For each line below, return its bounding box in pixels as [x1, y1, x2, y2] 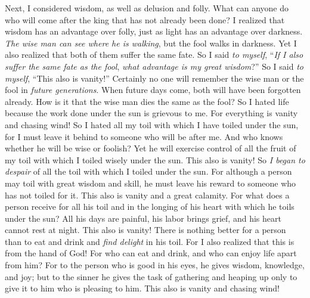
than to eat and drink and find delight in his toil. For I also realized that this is [5, 235, 294, 247]
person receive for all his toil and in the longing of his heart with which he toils [5, 200, 294, 213]
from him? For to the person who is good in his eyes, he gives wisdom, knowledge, [5, 259, 305, 271]
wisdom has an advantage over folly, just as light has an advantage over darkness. [5, 25, 303, 38]
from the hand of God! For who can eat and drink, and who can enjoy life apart [5, 247, 297, 259]
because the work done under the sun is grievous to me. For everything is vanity [5, 107, 298, 119]
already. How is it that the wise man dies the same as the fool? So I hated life [5, 95, 289, 107]
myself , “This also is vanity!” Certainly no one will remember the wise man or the [5, 72, 304, 84]
